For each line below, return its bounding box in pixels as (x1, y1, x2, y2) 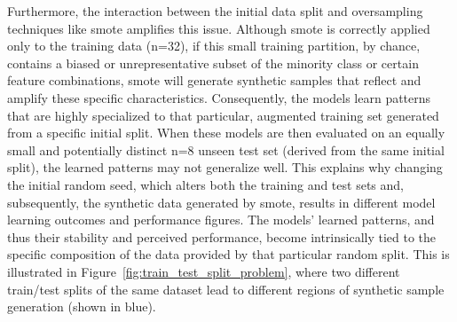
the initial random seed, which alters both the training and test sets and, (7, 175, 404, 193)
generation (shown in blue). (7, 297, 156, 316)
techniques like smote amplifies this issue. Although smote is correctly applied (7, 19, 430, 37)
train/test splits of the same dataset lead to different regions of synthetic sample (7, 279, 445, 298)
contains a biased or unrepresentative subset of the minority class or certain (7, 53, 419, 72)
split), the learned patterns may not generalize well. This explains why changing (7, 158, 443, 177)
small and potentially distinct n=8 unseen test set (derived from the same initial (7, 140, 445, 159)
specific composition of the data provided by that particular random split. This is (7, 245, 450, 263)
